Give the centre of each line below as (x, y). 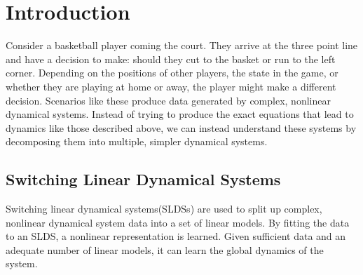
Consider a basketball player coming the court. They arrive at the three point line (182, 45)
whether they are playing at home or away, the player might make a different (171, 86)
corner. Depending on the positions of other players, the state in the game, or (172, 73)
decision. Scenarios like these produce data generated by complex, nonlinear (168, 100)
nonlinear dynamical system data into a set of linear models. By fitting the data (178, 222)
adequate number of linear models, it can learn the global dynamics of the (165, 249)
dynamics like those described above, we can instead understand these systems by (181, 127)
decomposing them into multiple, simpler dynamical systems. (137, 141)
